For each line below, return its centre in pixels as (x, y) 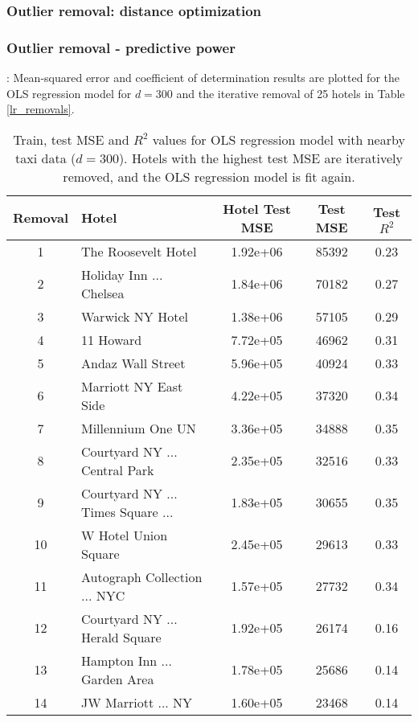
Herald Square (121, 637)
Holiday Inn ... (122, 274)
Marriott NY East (132, 386)
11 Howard (112, 339)
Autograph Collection (142, 576)
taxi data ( (46, 158)
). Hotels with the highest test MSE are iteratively (260, 158)
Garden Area (118, 679)
